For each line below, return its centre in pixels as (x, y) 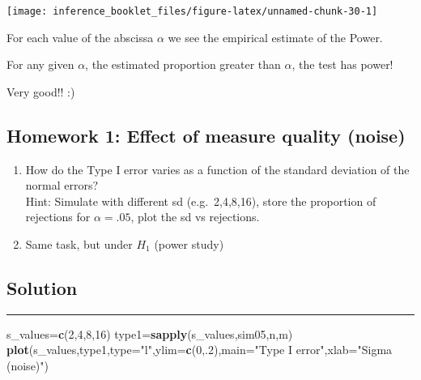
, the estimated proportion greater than (183, 64)
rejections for (58, 217)
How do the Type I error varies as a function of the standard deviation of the (217, 169)
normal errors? (62, 185)
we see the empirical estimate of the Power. (275, 37)
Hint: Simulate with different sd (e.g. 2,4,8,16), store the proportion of (201, 201)
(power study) (189, 244)
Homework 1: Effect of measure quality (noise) (206, 135)
